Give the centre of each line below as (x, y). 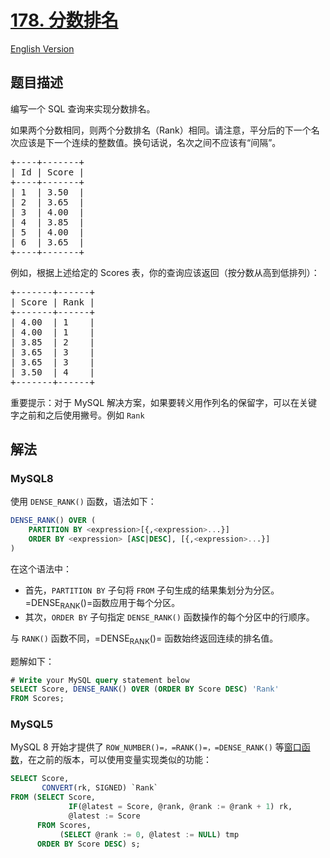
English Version (42, 48)
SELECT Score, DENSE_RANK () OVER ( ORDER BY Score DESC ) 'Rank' (145, 689)
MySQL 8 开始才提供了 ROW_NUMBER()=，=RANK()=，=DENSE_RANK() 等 (147, 747)
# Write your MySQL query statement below (100, 680)
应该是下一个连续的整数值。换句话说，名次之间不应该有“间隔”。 (150, 142)
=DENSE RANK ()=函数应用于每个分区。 (102, 603)
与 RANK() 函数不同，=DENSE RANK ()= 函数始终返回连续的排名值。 (144, 639)
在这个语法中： (41, 568)
